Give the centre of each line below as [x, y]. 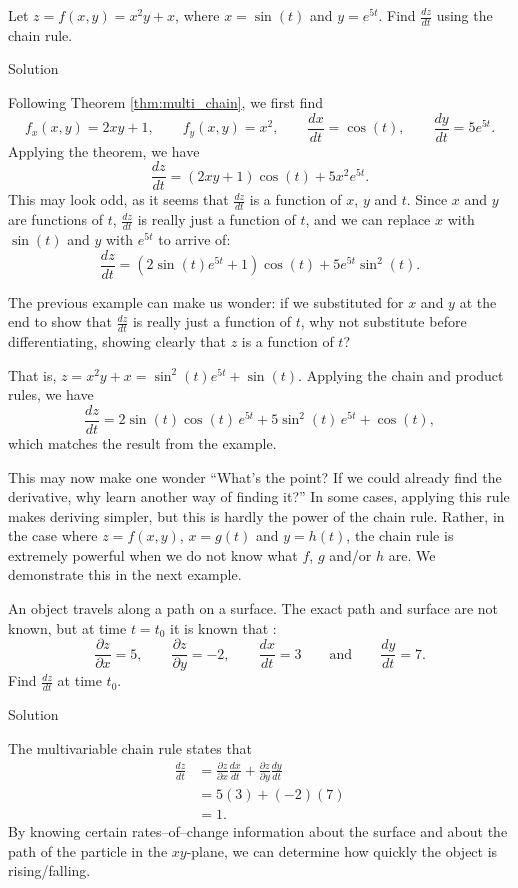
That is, [32, 374]
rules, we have [51, 394]
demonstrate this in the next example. [125, 574]
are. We [412, 554]
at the [478, 301]
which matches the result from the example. [142, 442]
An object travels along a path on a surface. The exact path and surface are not [253, 608]
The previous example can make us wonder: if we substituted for [206, 301]
